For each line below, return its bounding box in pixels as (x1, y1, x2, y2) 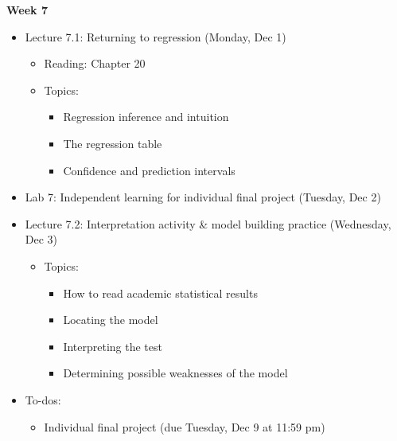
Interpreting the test (63, 338, 162, 354)
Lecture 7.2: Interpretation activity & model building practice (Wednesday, (25, 215, 391, 232)
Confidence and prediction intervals (63, 162, 235, 178)
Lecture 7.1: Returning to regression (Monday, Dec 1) (25, 28, 286, 45)
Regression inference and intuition (63, 108, 229, 125)
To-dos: (25, 391, 61, 408)
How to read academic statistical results (63, 284, 258, 301)
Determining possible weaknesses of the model (63, 365, 288, 381)
